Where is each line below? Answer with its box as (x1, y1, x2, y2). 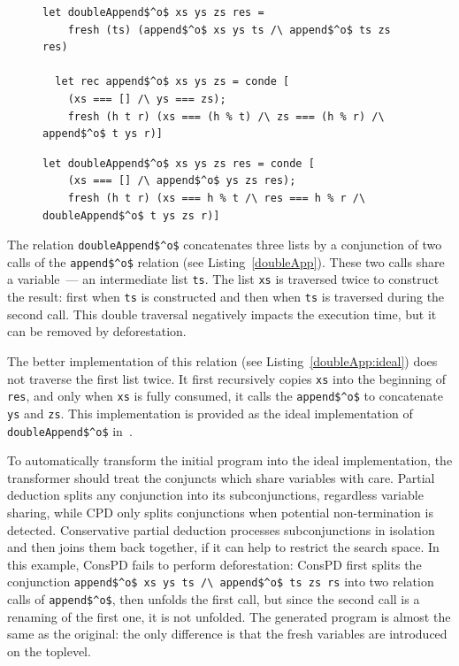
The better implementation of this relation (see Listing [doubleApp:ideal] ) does (7, 351, 438, 370)
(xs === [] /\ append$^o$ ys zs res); (67, 174, 296, 188)
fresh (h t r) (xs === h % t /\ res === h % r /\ (67, 191, 366, 204)
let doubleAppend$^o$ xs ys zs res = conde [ (42, 157, 315, 170)
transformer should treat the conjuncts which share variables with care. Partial (7, 468, 435, 486)
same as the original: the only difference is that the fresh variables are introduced (7, 624, 448, 643)
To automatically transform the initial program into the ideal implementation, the (7, 451, 453, 470)
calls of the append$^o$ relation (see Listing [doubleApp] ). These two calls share (7, 252, 445, 271)
